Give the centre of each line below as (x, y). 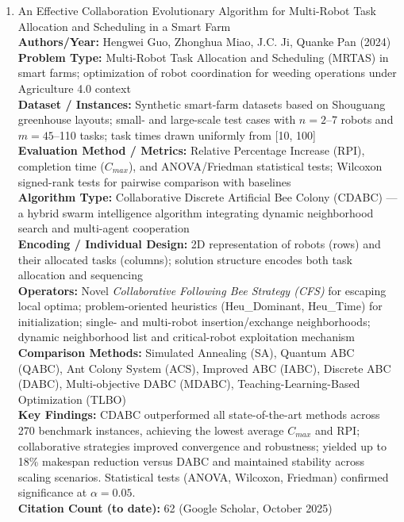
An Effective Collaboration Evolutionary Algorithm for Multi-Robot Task (197, 10)
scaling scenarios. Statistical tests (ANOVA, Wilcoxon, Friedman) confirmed (203, 476)
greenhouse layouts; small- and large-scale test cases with (157, 119)
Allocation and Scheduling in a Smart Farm (124, 26)
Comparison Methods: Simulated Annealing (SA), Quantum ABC (186, 353)
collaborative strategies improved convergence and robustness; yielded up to (202, 445)
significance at (52, 492)
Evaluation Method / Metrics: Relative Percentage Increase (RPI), (191, 150)
